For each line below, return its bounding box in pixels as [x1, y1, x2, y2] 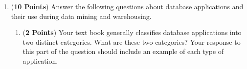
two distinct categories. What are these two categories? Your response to [22, 36, 241, 47]
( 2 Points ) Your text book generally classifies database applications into [22, 27, 242, 37]
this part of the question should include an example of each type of [22, 46, 224, 56]
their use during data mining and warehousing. [11, 11, 152, 21]
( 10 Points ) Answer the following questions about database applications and [11, 1, 244, 11]
